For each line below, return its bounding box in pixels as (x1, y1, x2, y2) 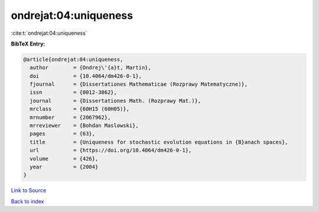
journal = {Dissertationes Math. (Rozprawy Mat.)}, (30, 97, 201, 104)
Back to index (11, 198, 44, 205)
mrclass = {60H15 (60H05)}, (30, 106, 130, 112)
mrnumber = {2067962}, (30, 114, 111, 120)
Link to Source (11, 187, 47, 194)
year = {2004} (30, 164, 99, 170)
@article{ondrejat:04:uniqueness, (23, 56, 123, 63)
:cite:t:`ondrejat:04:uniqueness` (11, 30, 88, 37)
